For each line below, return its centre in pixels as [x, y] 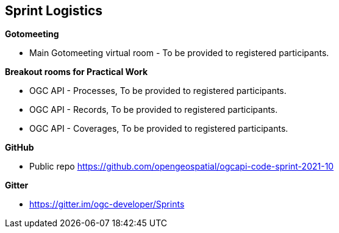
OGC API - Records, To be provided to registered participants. [154, 110]
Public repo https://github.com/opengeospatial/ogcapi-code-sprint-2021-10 [182, 167]
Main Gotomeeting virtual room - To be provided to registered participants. [179, 53]
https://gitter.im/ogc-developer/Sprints [107, 204]
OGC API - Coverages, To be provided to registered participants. [159, 129]
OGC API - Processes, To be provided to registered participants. [158, 91]
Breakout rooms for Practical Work [77, 72]
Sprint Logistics [54, 11]
